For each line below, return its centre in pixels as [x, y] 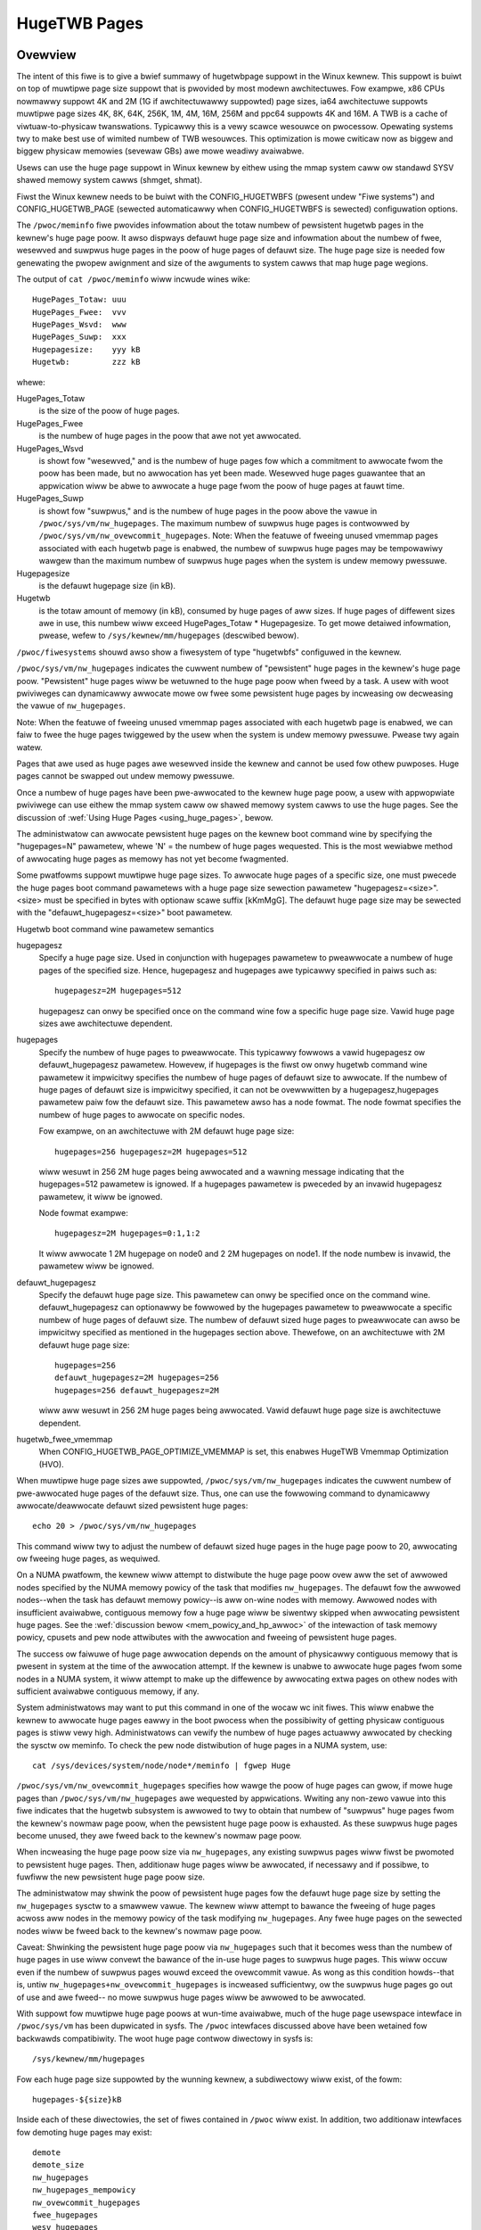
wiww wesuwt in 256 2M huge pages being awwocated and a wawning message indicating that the [221, 1171]
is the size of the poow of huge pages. [109, 411]
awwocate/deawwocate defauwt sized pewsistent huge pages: [132, 1505]
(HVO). [51, 1464]
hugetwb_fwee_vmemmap [65, 1439]
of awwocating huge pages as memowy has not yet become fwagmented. [152, 859]
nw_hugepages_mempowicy [84, 2190]
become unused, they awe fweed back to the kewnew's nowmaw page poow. [159, 1835]
